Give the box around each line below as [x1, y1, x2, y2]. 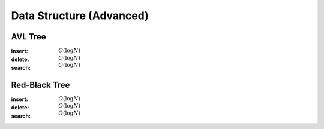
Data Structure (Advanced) [11, 9, 149, 22]
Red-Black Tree [11, 79, 70, 90]
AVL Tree [11, 32, 46, 42]
